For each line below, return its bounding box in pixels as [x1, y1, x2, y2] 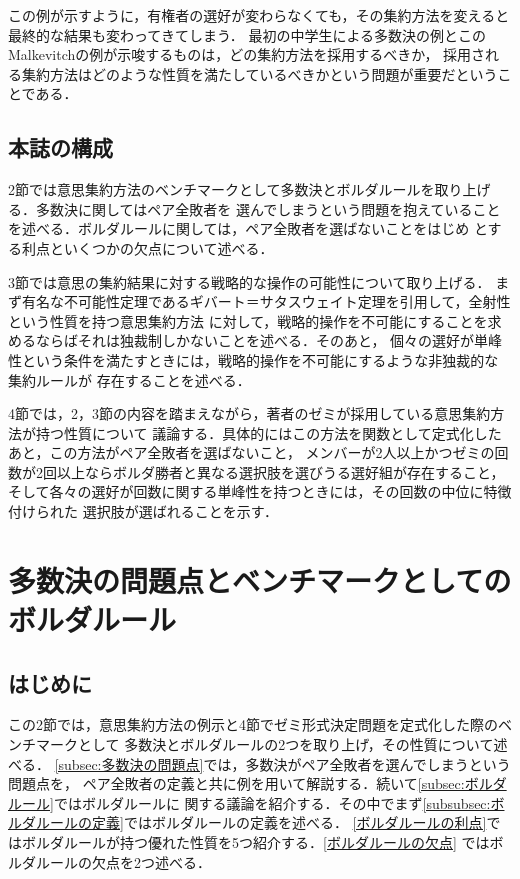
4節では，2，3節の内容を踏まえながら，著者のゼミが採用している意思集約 [8, 403, 491, 424]
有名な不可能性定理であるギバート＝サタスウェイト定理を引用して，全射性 [21, 291, 511, 312]
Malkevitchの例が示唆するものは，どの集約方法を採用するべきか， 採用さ [8, 44, 486, 65]
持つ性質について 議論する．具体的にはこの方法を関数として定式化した [35, 422, 502, 443]
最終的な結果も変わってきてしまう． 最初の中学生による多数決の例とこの [8, 24, 486, 45]
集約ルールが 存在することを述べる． [8, 369, 251, 390]
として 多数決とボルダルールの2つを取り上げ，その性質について [77, 734, 494, 755]
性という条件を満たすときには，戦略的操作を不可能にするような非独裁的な [8, 349, 499, 370]
